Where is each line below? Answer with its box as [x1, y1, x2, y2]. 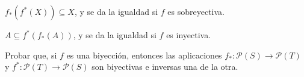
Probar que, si [5, 48, 57, 61]
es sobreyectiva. [167, 5, 225, 17]
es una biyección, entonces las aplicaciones [66, 48, 222, 61]
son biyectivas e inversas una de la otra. [92, 60, 238, 73]
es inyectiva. [166, 29, 211, 41]
